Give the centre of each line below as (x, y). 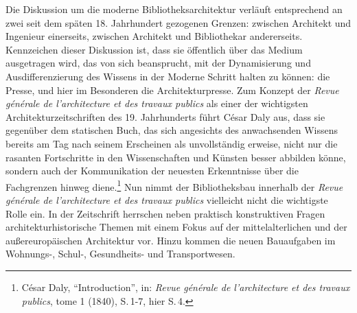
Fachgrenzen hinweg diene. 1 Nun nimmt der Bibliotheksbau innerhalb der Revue (174, 185)
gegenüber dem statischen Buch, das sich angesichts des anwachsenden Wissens (172, 130)
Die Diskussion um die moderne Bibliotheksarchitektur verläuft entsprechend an (174, 9)
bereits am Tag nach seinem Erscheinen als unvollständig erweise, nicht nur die (172, 143)
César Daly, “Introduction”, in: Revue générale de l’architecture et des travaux (186, 287)
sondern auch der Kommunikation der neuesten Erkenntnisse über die (152, 171)
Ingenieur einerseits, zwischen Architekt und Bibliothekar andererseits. (154, 36)
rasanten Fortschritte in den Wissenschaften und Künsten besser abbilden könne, (176, 157)
